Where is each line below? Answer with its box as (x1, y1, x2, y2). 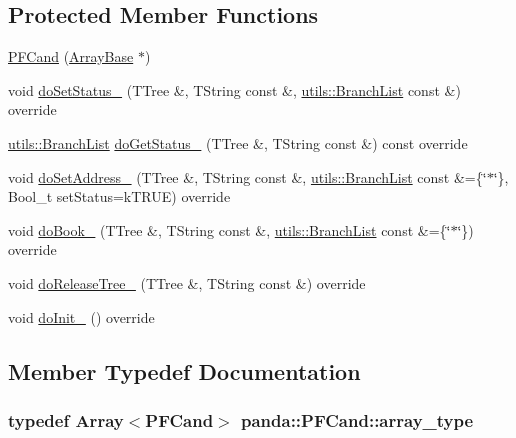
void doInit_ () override (8, 306, 155, 327)
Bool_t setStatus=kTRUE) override (8, 186, 231, 207)
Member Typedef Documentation (8, 355, 361, 386)
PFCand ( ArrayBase (8, 46, 134, 67)
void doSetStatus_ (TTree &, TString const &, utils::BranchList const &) (8, 79, 461, 100)
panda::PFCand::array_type (241, 407, 474, 432)
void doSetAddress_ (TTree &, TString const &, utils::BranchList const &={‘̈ (8, 166, 487, 187)
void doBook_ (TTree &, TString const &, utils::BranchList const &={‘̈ (8, 219, 451, 240)
